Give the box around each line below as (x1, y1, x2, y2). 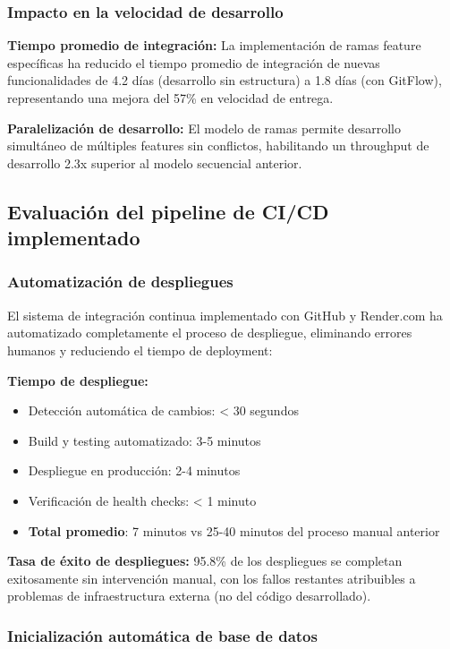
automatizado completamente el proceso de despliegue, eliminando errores (7, 323, 412, 342)
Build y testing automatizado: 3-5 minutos (28, 431, 261, 449)
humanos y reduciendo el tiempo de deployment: (7, 340, 273, 359)
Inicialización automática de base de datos (7, 624, 318, 646)
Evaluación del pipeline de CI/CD (7, 197, 329, 225)
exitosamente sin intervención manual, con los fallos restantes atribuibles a (7, 568, 416, 587)
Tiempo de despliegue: (7, 371, 149, 389)
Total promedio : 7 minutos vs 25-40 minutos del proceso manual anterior (28, 521, 440, 540)
